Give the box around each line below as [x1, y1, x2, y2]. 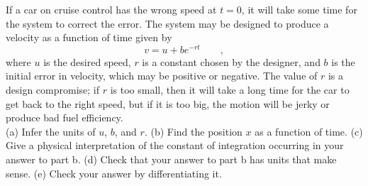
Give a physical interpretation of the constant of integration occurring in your [6, 138, 344, 153]
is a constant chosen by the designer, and [142, 54, 320, 69]
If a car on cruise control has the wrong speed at [6, 2, 217, 16]
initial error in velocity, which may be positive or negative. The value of [6, 68, 318, 83]
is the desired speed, [43, 54, 131, 69]
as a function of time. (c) [255, 124, 363, 138]
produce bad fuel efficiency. [6, 110, 123, 125]
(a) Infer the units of [6, 124, 96, 138]
